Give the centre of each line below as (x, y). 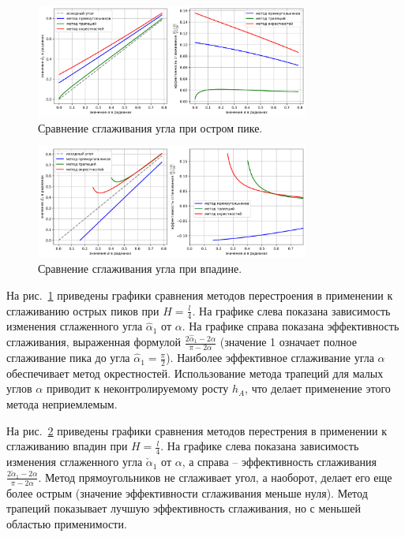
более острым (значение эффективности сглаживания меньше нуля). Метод (187, 492)
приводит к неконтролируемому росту (137, 388)
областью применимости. (67, 523)
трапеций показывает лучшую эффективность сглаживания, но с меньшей (184, 508)
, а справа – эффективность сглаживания (279, 462)
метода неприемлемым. (62, 404)
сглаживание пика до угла (68, 358)
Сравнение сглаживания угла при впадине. (140, 268)
